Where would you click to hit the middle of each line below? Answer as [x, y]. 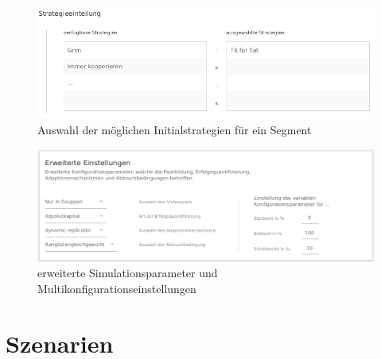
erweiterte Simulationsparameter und [128, 273]
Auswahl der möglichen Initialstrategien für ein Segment [175, 129]
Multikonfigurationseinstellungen [117, 288]
